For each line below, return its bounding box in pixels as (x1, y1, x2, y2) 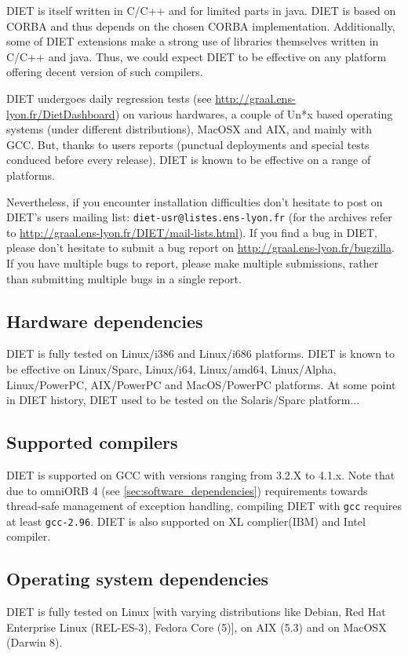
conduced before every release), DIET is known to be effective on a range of (6, 151, 371, 168)
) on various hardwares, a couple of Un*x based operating (115, 105, 393, 122)
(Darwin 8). (6, 634, 63, 651)
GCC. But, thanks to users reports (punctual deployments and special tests (6, 136, 370, 152)
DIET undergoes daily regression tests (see (6, 89, 212, 106)
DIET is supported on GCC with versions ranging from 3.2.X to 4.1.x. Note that (6, 466, 395, 483)
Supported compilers (6, 430, 178, 454)
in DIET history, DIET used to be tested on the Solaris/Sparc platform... (6, 392, 360, 408)
